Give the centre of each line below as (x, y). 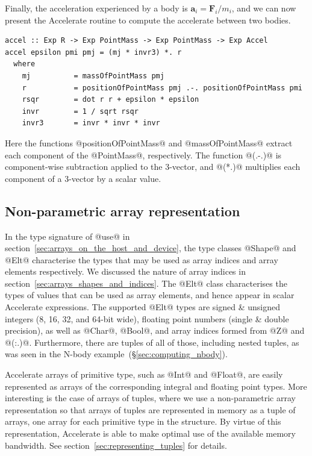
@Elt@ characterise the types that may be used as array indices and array (142, 259)
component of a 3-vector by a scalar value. (83, 178)
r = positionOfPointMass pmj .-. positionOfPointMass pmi (162, 88)
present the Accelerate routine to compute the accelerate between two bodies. (148, 20)
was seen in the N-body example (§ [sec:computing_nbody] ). (116, 354)
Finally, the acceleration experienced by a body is (96, 8)
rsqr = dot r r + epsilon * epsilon (111, 100)
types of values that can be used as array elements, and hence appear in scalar (150, 295)
